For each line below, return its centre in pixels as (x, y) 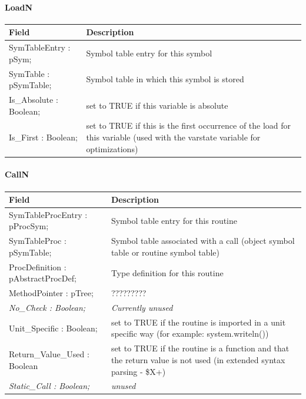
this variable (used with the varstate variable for (173, 137)
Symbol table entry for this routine (174, 220)
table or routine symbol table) (165, 252)
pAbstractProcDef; (43, 278)
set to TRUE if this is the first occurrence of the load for (189, 125)
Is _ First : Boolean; (43, 137)
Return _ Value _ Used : (49, 354)
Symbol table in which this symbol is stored (165, 79)
